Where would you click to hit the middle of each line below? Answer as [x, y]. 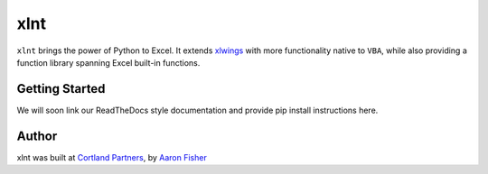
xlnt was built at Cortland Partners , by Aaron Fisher [112, 157]
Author [37, 136]
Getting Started [61, 89]
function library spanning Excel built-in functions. [108, 62]
